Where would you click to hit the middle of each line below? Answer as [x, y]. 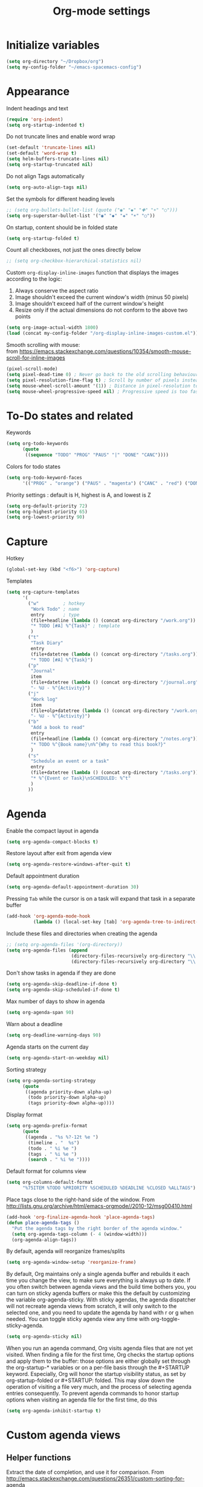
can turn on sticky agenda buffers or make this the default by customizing [98, 1294]
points [23, 317]
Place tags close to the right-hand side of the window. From [81, 1200]
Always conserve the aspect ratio [56, 291]
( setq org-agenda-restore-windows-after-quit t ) [69, 864]
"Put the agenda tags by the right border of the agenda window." [97, 1228]
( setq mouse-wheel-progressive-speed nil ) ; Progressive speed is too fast [104, 391]
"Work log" [44, 699]
